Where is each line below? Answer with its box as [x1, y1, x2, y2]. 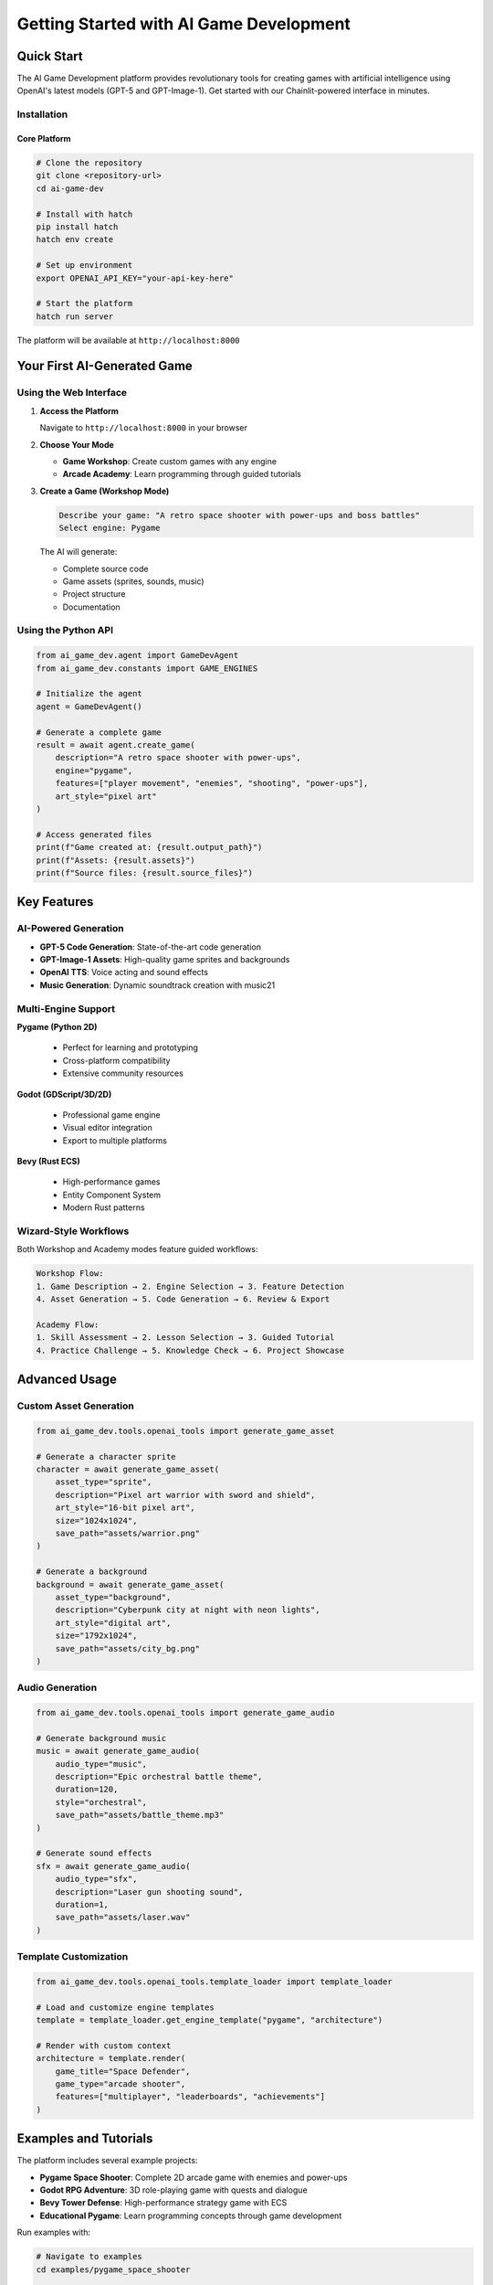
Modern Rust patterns [62, 1202, 145, 1213]
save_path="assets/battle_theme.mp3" [55, 1810, 225, 1821]
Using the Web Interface [16, 387, 128, 399]
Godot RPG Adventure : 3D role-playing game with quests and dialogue [39, 2184, 308, 2195]
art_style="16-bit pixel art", [55, 1503, 195, 1513]
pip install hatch [36, 221, 119, 232]
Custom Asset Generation [16, 1399, 134, 1412]
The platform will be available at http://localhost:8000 [16, 335, 240, 345]
